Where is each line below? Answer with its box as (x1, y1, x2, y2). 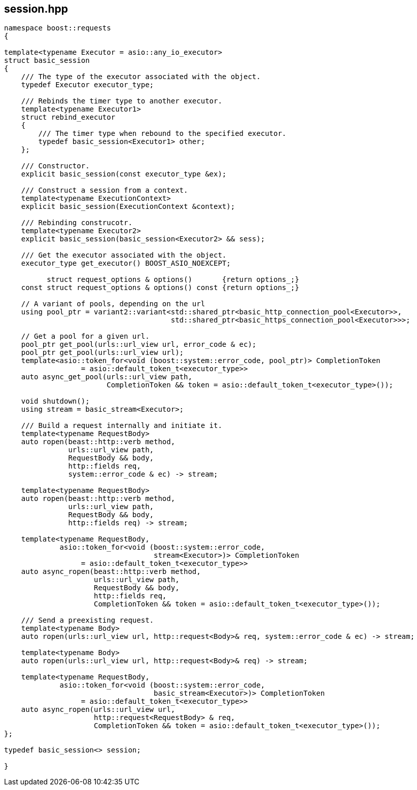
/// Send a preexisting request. (21, 616, 154, 625)
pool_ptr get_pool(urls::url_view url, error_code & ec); (21, 340, 257, 349)
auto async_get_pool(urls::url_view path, (21, 373, 192, 381)
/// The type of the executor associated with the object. (21, 73, 261, 81)
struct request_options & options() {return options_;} (47, 275, 299, 284)
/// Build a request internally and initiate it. (21, 421, 222, 430)
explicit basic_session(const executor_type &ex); (21, 170, 227, 178)
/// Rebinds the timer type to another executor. (21, 97, 222, 105)
